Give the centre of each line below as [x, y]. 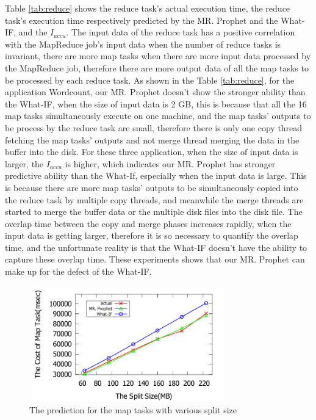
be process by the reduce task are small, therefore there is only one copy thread [154, 127]
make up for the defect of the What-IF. [78, 271]
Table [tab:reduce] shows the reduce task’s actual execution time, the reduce [148, 8]
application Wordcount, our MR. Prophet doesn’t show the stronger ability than [155, 92]
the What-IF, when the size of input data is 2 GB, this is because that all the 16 [156, 103]
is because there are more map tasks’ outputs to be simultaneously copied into [152, 187]
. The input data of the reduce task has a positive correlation [181, 32]
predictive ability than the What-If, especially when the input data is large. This [156, 176]
